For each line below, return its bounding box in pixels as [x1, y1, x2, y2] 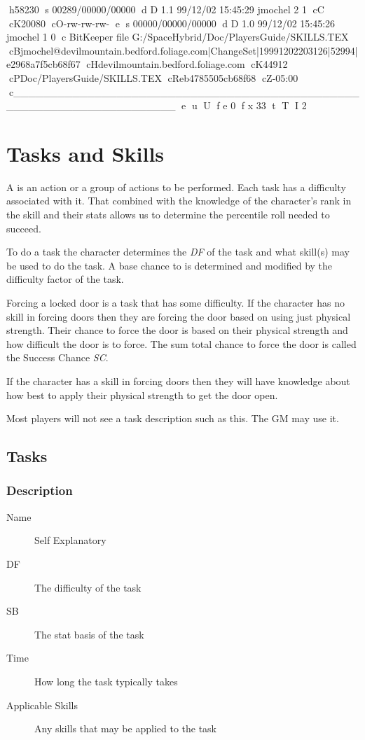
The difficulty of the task [34, 580, 142, 594]
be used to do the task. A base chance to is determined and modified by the [6, 258, 333, 272]
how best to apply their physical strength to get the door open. [6, 387, 278, 402]
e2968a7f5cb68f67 [6, 57, 81, 71]
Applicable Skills [6, 697, 78, 712]
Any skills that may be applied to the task [34, 721, 217, 736]
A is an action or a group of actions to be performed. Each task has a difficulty [6, 179, 346, 194]
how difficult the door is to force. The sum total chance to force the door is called [6, 336, 357, 351]
